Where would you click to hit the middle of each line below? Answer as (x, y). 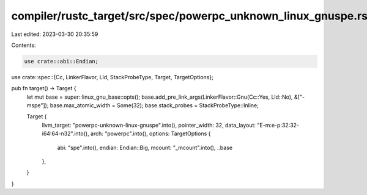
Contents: (24, 45)
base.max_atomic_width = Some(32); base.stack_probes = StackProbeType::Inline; (154, 105)
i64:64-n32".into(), (65, 133)
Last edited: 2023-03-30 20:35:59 (55, 34)
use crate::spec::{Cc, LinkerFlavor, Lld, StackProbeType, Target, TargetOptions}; (112, 77)
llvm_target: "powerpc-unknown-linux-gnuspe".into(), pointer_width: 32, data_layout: (149, 125)
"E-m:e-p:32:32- (278, 125)
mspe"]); (38, 105)
